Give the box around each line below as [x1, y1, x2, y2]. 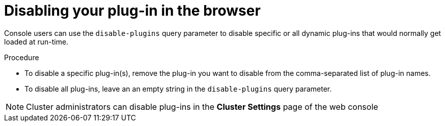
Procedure [4, 53, 39, 62]
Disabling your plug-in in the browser [4, 2, 261, 19]
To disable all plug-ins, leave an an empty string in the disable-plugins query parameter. [24, 84, 332, 93]
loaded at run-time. [4, 37, 69, 46]
